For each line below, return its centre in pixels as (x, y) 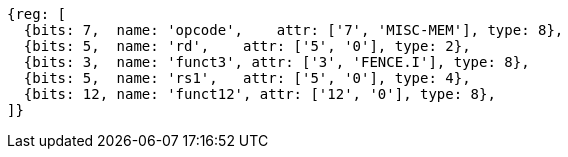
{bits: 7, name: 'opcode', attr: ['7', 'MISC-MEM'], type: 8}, (293, 30)
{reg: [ (37, 14)
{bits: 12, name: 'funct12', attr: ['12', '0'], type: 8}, (259, 94)
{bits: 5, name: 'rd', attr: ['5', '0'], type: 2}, (247, 46)
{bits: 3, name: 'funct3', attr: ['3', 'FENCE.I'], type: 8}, (276, 62)
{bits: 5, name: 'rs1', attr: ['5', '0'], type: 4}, (247, 78)
